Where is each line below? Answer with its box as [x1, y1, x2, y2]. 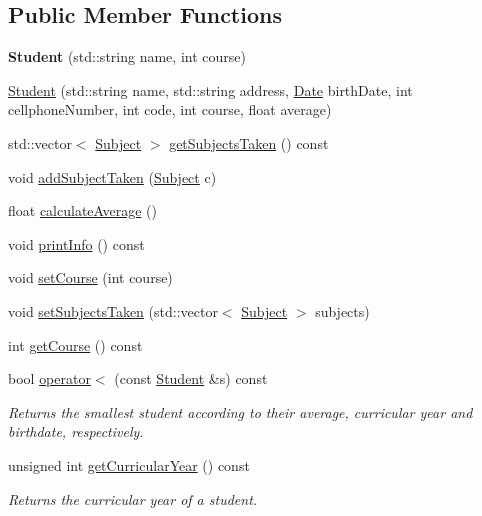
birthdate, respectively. [8, 421, 144, 442]
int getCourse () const [8, 334, 143, 355]
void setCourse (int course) [8, 267, 173, 288]
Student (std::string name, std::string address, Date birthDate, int [8, 79, 413, 100]
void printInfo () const [8, 233, 145, 254]
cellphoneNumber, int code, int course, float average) [8, 99, 332, 120]
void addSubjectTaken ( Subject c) [8, 166, 217, 187]
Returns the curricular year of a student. [8, 488, 258, 509]
